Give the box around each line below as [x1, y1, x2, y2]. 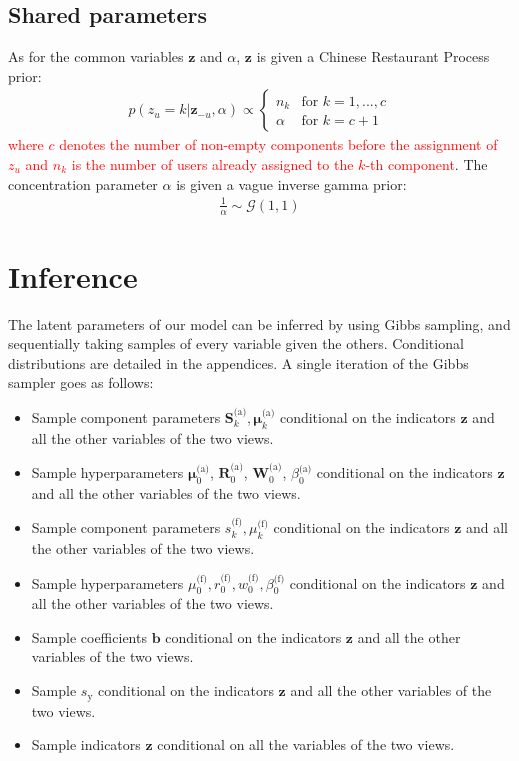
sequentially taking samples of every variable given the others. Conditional [8, 333, 464, 354]
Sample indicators [31, 734, 141, 755]
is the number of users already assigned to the [71, 154, 354, 175]
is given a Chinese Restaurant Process [256, 46, 490, 67]
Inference [8, 255, 138, 296]
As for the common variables [8, 46, 184, 67]
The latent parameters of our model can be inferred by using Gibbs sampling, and [8, 313, 511, 334]
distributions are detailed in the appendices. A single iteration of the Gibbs [8, 352, 469, 373]
